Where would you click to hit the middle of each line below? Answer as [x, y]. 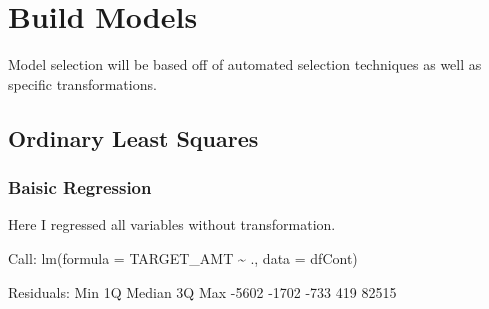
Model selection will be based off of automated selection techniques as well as [245, 64]
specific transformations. [82, 83]
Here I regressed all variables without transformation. [172, 224]
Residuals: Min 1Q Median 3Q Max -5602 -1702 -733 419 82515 [202, 291]
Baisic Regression [80, 187]
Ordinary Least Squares [133, 137]
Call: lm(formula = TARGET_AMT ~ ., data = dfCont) [183, 257]
